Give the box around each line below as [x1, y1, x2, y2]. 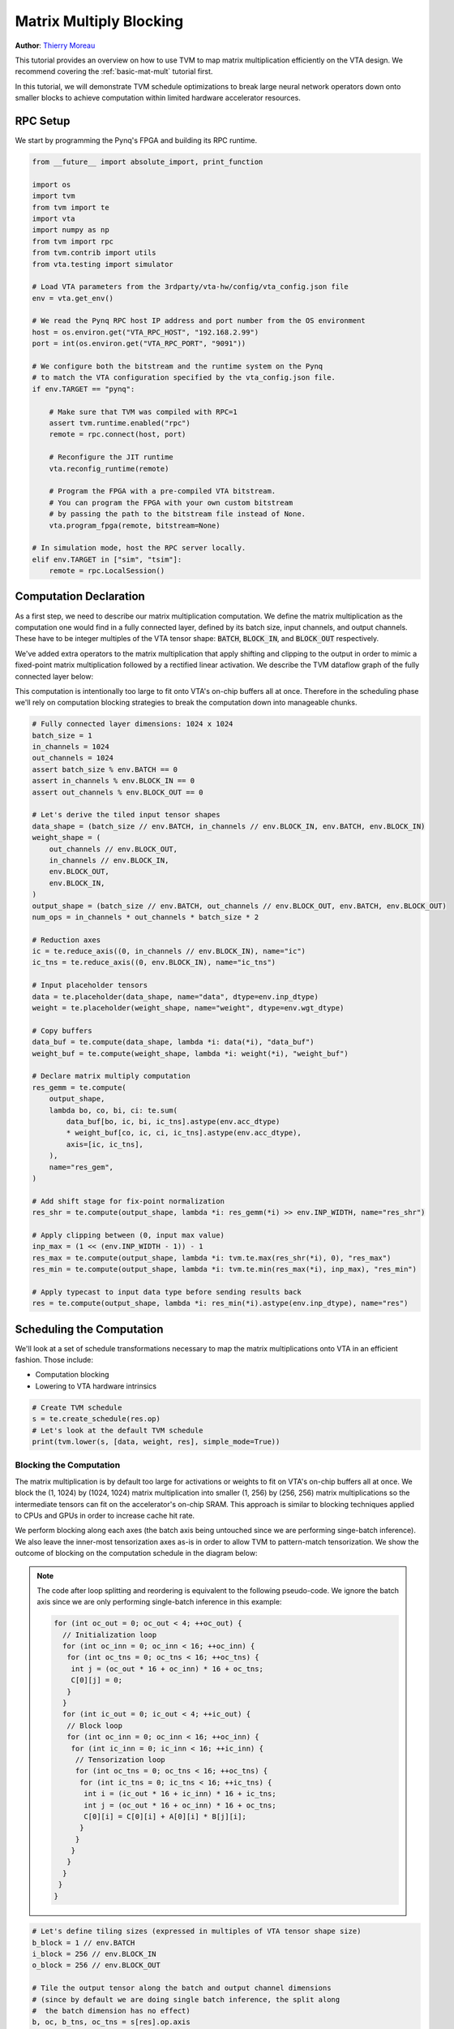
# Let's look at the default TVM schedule [32, 1425, 203, 1435]
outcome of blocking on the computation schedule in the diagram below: [15, 1549, 258, 1558]
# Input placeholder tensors [32, 980, 148, 990]
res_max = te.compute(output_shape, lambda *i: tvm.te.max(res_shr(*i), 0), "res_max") [32, 1253, 392, 1262]
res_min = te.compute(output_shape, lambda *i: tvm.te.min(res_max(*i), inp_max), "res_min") [32, 1264, 418, 1274]
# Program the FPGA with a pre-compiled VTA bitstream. [49, 487, 276, 496]
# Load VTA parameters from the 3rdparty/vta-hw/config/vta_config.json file [32, 282, 349, 291]
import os [32, 179, 71, 189]
